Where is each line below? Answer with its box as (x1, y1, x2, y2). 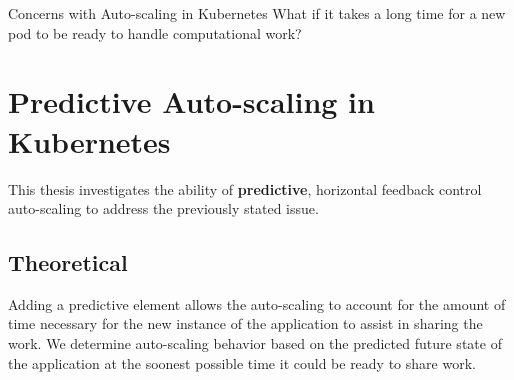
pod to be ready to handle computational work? (8, 22, 302, 43)
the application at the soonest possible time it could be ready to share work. (8, 352, 476, 373)
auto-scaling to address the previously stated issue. (8, 198, 319, 219)
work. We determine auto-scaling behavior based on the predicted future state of (8, 333, 502, 354)
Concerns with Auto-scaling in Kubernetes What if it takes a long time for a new (8, 3, 506, 23)
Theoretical (8, 247, 128, 278)
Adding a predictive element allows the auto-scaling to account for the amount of (8, 293, 506, 314)
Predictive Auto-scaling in (8, 81, 375, 122)
